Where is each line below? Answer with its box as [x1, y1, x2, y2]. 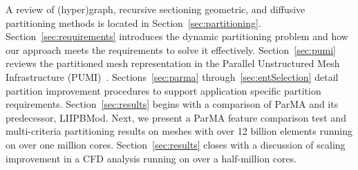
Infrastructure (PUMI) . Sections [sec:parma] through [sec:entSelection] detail [6, 69, 339, 84]
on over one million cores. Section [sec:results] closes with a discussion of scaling [6, 137, 346, 151]
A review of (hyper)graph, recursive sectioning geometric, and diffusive [6, 2, 305, 16]
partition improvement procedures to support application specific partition [6, 83, 321, 97]
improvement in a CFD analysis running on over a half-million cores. [6, 151, 297, 165]
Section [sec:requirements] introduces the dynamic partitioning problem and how [6, 29, 348, 44]
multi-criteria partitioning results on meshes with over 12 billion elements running [6, 124, 352, 138]
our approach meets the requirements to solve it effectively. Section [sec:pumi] [6, 42, 336, 57]
